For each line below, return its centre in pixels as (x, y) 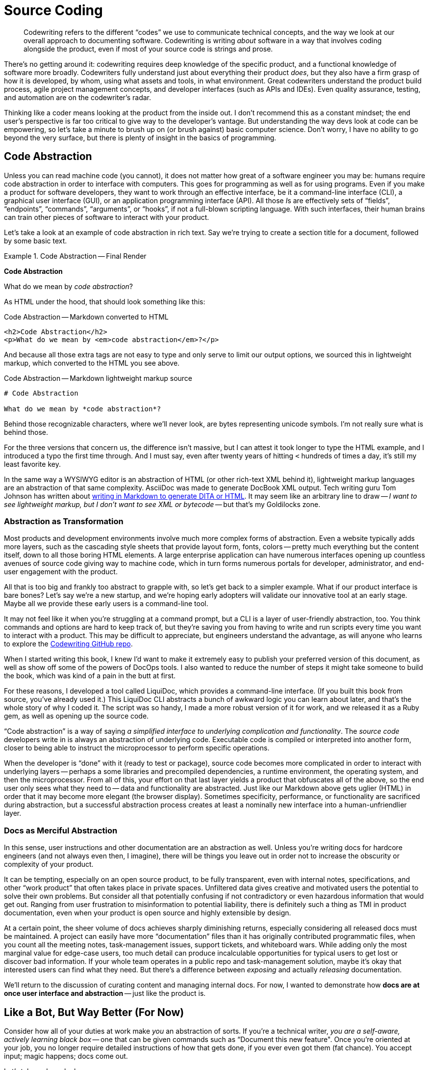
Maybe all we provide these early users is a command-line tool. (106, 604)
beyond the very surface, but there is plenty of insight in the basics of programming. (140, 137)
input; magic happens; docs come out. (66, 1056)
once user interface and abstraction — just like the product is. (105, 993)
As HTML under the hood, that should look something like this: (105, 301)
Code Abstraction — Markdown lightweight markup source (98, 378)
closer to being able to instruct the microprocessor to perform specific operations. (137, 748)
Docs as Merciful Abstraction (61, 830)
